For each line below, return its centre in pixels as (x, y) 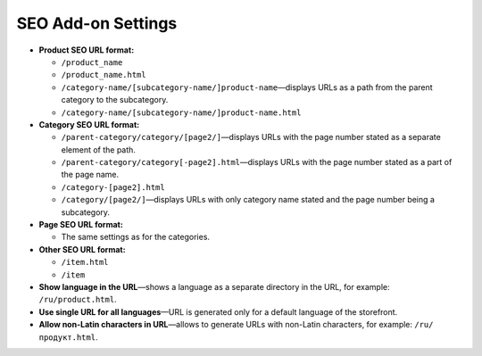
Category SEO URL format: (89, 124)
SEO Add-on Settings (97, 23)
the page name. (90, 175)
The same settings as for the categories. (135, 237)
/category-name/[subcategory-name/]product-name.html (181, 112)
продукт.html (67, 337)
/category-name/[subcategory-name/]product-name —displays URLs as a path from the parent (247, 87)
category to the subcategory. (115, 100)
